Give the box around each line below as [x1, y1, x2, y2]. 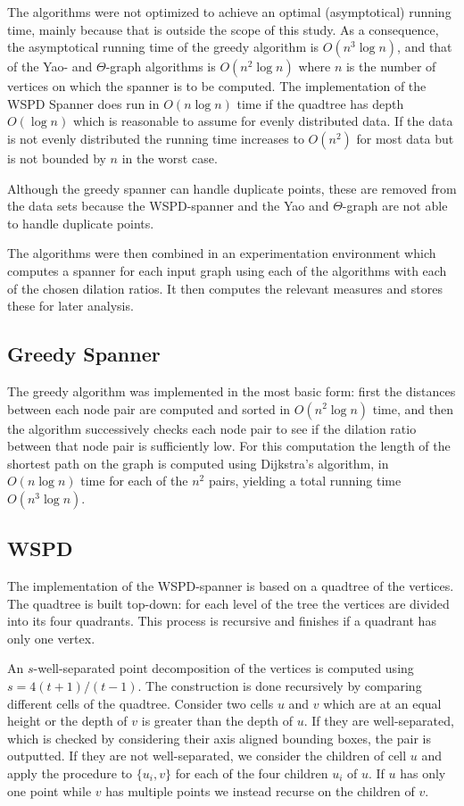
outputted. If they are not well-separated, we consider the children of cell [7, 746, 407, 765]
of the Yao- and [7, 57, 93, 76]
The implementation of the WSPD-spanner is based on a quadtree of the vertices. [7, 577, 454, 595]
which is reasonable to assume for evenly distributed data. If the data [72, 112, 453, 130]
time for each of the [80, 471, 188, 490]
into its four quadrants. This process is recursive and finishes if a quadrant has [7, 611, 436, 630]
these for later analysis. [7, 296, 134, 315]
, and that [397, 37, 452, 56]
